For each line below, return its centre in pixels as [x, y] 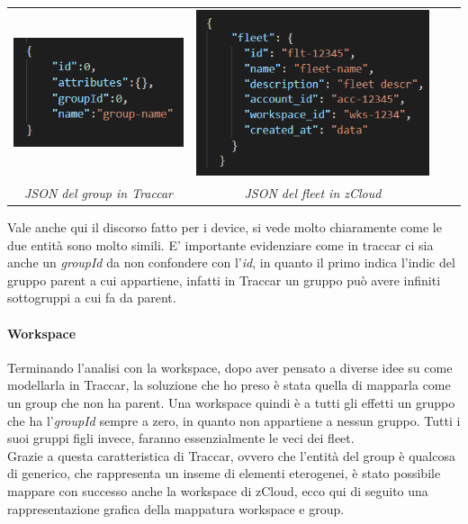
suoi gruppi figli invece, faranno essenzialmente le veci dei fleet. [181, 438]
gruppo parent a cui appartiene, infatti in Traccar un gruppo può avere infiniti [224, 280]
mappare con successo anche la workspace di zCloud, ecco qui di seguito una [218, 491]
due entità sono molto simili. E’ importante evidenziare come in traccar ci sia [220, 244]
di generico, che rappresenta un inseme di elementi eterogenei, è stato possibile [224, 473]
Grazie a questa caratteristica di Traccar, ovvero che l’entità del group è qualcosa [231, 455]
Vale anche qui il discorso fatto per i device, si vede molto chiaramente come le [225, 227]
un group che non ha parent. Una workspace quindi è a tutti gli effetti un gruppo [231, 403]
